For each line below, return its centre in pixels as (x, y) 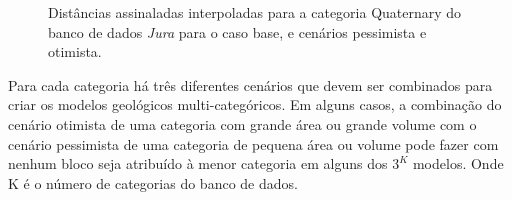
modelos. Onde (458, 163)
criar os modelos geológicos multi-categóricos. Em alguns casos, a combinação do (255, 104)
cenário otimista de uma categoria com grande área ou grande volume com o (242, 123)
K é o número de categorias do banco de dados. (153, 182)
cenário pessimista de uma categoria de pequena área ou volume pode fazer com (253, 143)
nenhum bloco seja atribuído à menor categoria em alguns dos (198, 163)
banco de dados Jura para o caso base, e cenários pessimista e (237, 31)
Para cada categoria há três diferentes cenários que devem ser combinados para (250, 84)
